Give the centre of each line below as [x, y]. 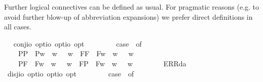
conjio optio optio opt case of [78, 43]
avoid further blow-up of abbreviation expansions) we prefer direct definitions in [128, 16]
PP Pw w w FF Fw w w [76, 53]
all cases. [18, 27]
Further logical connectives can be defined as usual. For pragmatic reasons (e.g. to [132, 7]
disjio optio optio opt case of [71, 73]
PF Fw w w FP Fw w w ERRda [102, 63]
